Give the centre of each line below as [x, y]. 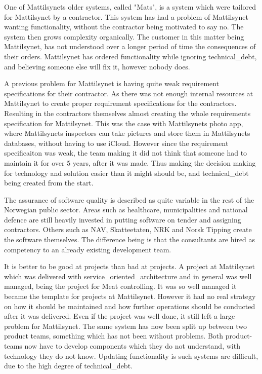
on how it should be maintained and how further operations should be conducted [130, 306]
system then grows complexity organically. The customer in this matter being [124, 36]
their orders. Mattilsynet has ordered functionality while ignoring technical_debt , [130, 56]
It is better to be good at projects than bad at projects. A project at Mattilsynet [129, 266]
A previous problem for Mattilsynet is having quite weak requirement [112, 83]
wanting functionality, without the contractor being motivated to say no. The [124, 27]
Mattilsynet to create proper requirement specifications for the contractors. [120, 103]
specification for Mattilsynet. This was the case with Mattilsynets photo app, [124, 123]
